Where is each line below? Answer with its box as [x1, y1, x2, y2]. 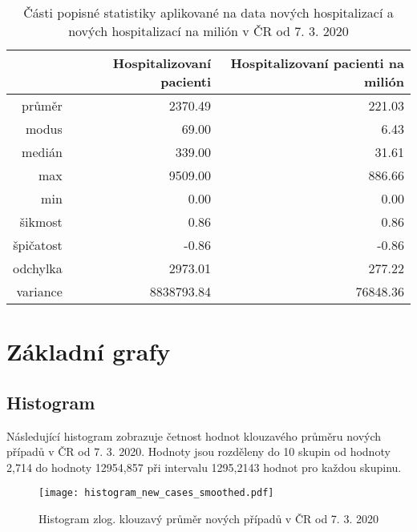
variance [16, 282, 63, 300]
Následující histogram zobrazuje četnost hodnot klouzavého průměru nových [6, 427, 382, 444]
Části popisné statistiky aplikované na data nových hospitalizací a [23, 3, 394, 22]
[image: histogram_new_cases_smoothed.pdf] [38, 487, 274, 499]
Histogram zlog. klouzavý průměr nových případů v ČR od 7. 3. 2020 [38, 510, 379, 527]
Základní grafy [6, 335, 171, 368]
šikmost [19, 212, 63, 231]
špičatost [13, 236, 63, 254]
